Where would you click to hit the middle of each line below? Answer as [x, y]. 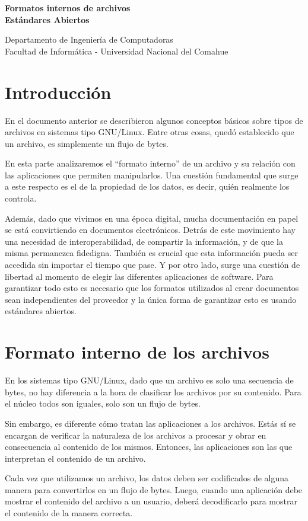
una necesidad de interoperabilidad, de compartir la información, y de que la [144, 241]
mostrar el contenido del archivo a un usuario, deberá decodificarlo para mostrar [151, 501]
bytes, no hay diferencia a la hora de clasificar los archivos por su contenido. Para [153, 391]
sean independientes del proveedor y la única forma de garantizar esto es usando [151, 299]
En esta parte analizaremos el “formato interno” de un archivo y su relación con [150, 163]
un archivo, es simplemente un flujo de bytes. [87, 143]
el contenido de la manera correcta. [69, 513]
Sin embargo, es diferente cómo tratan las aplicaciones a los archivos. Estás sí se [150, 423]
